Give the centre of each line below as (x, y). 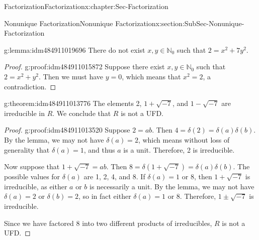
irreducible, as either (36, 186)
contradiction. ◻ (30, 86)
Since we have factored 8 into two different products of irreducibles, (108, 223)
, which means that (151, 76)
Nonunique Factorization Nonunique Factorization (80, 23)
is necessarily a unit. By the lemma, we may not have (172, 186)
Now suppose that (32, 166)
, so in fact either (105, 196)
